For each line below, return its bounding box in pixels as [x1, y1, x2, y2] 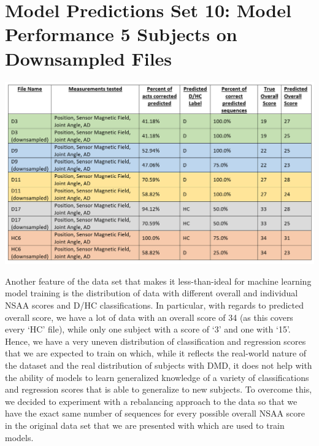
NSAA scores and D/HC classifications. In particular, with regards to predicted [5, 299, 304, 312]
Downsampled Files [5, 45, 172, 71]
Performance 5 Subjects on [5, 21, 237, 47]
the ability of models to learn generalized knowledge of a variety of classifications [5, 371, 309, 383]
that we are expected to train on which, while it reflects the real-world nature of [5, 347, 307, 359]
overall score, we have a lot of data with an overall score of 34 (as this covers [5, 310, 293, 323]
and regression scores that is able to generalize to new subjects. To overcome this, [5, 383, 312, 396]
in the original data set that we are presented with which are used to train [5, 419, 285, 431]
